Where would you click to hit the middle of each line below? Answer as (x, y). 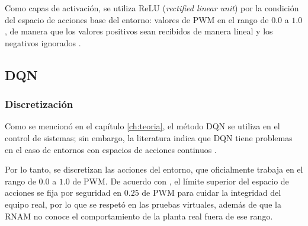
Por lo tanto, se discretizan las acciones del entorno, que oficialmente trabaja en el (154, 169)
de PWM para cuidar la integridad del (211, 192)
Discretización (39, 104)
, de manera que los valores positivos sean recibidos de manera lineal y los (139, 31)
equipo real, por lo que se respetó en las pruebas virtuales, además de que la (143, 204)
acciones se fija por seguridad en (63, 192)
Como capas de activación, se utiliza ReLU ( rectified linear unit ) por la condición (152, 8)
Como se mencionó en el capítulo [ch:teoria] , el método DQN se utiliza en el (142, 126)
